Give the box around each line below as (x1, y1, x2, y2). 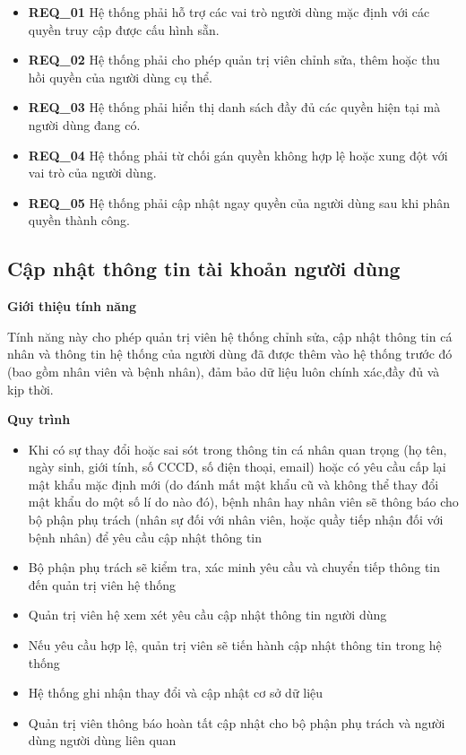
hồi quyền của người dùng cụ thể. (28, 67, 212, 86)
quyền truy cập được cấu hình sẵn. (28, 20, 220, 39)
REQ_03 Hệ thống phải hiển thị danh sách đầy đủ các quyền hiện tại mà (28, 98, 441, 117)
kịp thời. (7, 379, 54, 398)
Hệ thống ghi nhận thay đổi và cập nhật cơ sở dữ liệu (28, 683, 324, 702)
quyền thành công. (28, 211, 130, 230)
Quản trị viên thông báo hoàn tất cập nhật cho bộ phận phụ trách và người (28, 713, 445, 732)
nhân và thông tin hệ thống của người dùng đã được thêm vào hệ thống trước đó (7, 344, 453, 363)
